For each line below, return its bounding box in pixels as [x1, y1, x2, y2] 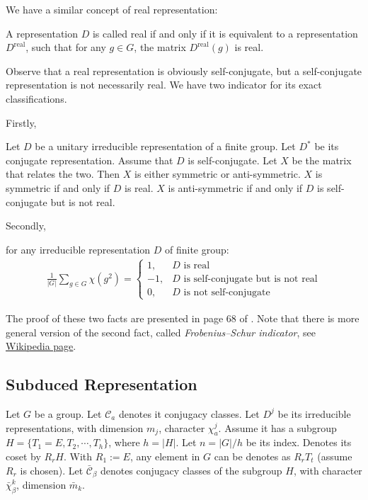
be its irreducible [277, 406, 351, 421]
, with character [293, 462, 362, 477]
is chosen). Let [20, 462, 84, 477]
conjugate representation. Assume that [6, 152, 173, 167]
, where [108, 435, 140, 450]
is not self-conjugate [183, 287, 270, 297]
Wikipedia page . [6, 339, 76, 353]
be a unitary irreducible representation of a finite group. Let [35, 139, 296, 154]
